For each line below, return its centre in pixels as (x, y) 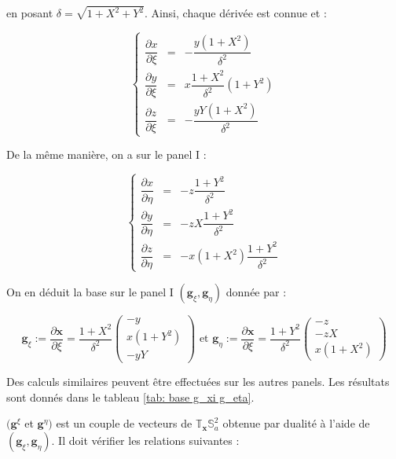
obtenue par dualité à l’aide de (296, 423)
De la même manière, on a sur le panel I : (106, 154)
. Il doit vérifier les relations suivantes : (145, 440)
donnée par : (256, 291)
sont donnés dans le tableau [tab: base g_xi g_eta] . (130, 397)
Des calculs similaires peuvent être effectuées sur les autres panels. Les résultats (198, 382)
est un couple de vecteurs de (124, 423)
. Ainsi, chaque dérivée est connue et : (235, 13)
